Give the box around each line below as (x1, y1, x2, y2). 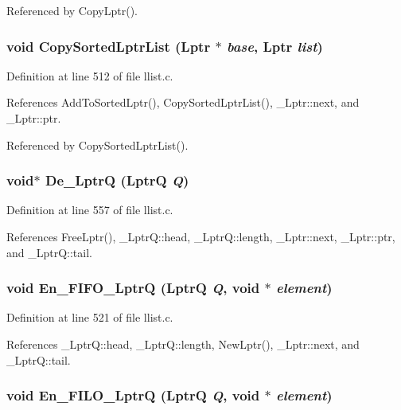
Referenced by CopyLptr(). (6, 2, 138, 18)
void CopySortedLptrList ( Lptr (6, 36, 211, 56)
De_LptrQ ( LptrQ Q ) (45, 170, 189, 190)
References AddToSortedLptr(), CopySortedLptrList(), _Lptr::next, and (6, 94, 360, 111)
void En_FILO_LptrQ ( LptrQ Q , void (6, 385, 260, 405)
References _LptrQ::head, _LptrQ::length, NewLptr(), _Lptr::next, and (6, 336, 360, 352)
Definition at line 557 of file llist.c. (6, 201, 173, 218)
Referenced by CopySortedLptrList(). (6, 136, 189, 153)
